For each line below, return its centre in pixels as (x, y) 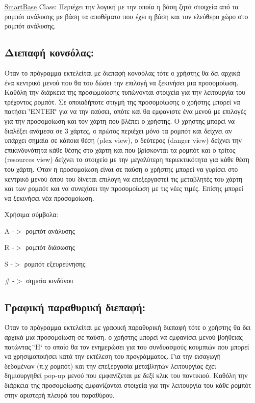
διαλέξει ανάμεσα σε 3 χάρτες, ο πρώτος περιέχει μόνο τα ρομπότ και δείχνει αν (118, 130)
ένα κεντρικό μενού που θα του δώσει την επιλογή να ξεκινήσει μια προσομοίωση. (122, 82)
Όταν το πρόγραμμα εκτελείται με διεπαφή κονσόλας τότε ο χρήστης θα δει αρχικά (122, 72)
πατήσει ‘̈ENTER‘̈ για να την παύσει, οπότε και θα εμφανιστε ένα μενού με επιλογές (125, 111)
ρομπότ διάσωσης (50, 247)
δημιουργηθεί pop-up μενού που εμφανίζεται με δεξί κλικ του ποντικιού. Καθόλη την (126, 375)
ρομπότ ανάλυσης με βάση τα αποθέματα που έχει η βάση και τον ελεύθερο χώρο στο (126, 16)
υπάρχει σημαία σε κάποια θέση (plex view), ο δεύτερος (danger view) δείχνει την (123, 140)
